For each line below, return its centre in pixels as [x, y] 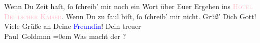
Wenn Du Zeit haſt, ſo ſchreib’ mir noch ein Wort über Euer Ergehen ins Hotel [128, 6]
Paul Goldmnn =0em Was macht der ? [65, 36]
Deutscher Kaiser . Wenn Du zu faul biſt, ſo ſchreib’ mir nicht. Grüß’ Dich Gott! [130, 16]
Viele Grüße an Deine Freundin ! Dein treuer [73, 26]
